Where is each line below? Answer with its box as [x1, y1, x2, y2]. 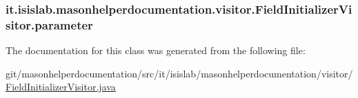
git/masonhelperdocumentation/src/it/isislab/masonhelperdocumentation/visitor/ [6, 66, 353, 80]
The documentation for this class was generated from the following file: [6, 43, 306, 58]
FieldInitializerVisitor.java [6, 79, 116, 94]
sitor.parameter [6, 16, 93, 33]
